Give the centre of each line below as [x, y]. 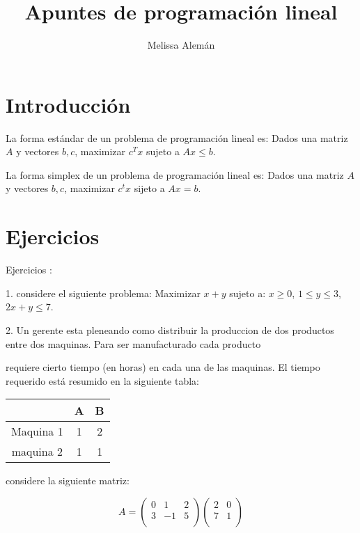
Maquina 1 [37, 431]
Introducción [68, 104]
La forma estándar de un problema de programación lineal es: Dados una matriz [177, 137]
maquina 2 [37, 452]
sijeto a [149, 188]
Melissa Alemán [181, 45]
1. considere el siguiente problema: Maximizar [103, 293]
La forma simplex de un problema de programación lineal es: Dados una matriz [175, 174]
